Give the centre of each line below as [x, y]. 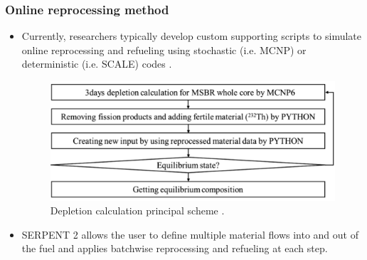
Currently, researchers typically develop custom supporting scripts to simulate [191, 36]
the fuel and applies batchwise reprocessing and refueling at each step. [175, 248]
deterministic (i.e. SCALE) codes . [97, 64]
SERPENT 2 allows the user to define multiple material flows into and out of [190, 234]
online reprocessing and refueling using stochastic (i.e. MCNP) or [164, 50]
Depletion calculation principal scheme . [137, 210]
